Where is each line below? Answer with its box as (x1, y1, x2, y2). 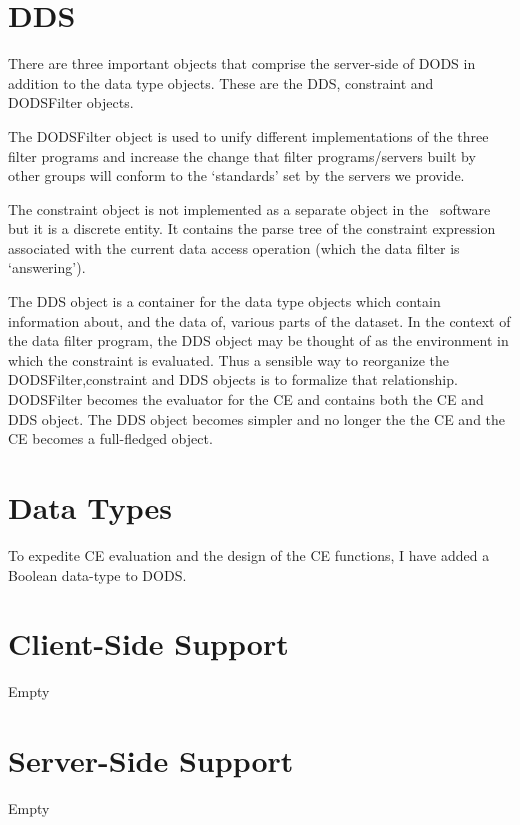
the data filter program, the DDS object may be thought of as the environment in (8, 330, 509, 351)
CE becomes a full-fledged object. (8, 428, 213, 449)
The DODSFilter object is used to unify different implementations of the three (8, 125, 489, 146)
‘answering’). (8, 257, 86, 278)
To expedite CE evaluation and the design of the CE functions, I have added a (8, 544, 490, 565)
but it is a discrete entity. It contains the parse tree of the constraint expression (8, 218, 496, 239)
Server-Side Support (8, 740, 294, 781)
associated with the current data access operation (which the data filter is (8, 237, 460, 258)
